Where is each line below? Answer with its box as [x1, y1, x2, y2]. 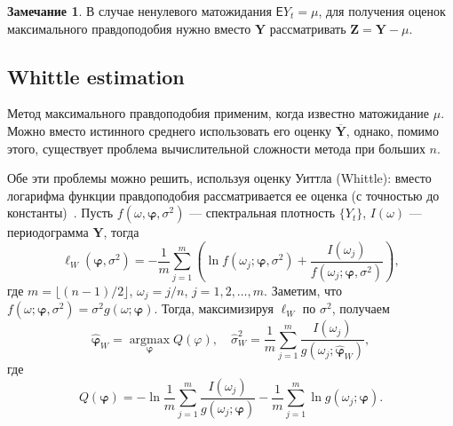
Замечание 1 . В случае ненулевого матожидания [7, 2, 272, 20]
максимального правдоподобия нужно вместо [7, 19, 251, 37]
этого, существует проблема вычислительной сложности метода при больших [7, 138, 425, 157]
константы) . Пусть [7, 203, 114, 222]
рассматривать [269, 19, 346, 37]
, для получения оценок [318, 2, 446, 20]
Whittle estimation [7, 62, 185, 90]
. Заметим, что [264, 280, 342, 299]
